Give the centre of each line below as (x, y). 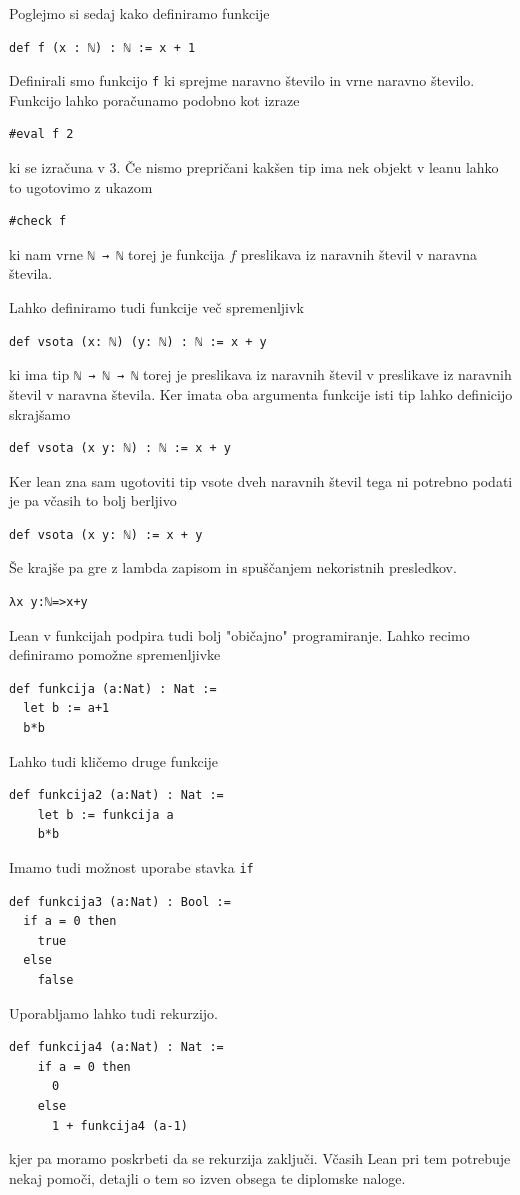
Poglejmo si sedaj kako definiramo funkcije (139, 13)
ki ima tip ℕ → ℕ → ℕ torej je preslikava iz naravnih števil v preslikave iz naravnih (260, 374)
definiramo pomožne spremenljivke (115, 654)
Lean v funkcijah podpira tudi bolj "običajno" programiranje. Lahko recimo (239, 634)
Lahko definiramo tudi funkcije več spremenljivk (156, 307)
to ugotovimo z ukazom (81, 186)
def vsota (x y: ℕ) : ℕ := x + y (120, 448)
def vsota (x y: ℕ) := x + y (106, 534)
